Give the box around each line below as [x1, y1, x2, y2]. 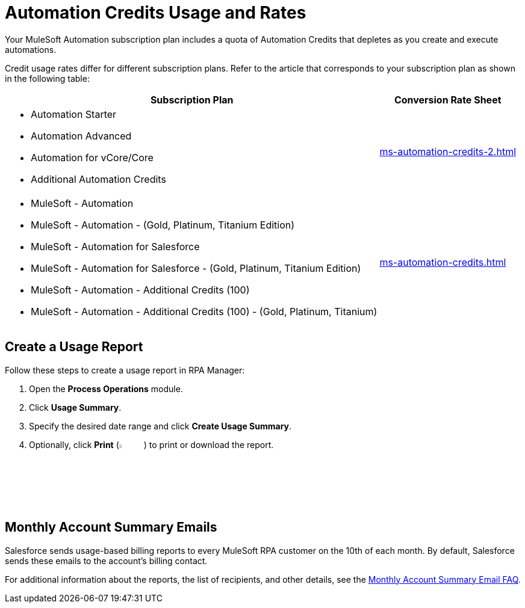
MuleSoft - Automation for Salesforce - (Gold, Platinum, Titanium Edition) [31, 262, 361, 274]
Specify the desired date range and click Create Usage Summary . [29, 420, 292, 431]
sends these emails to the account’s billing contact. [5, 555, 208, 566]
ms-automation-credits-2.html [379, 145, 517, 158]
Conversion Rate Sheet [394, 93, 502, 106]
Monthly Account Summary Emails [5, 520, 217, 535]
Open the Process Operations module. [29, 383, 183, 394]
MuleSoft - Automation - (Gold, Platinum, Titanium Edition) [31, 218, 295, 231]
